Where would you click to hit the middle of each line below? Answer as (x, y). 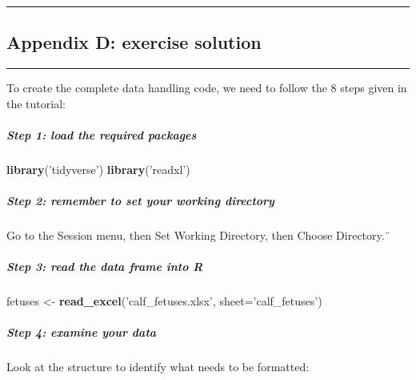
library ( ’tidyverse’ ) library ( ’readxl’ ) (98, 169)
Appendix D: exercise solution (134, 42)
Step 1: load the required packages (102, 134)
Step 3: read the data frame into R (105, 267)
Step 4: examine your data (82, 332)
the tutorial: (36, 103)
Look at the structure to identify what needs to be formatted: (158, 367)
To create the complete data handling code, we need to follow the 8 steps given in (207, 88)
